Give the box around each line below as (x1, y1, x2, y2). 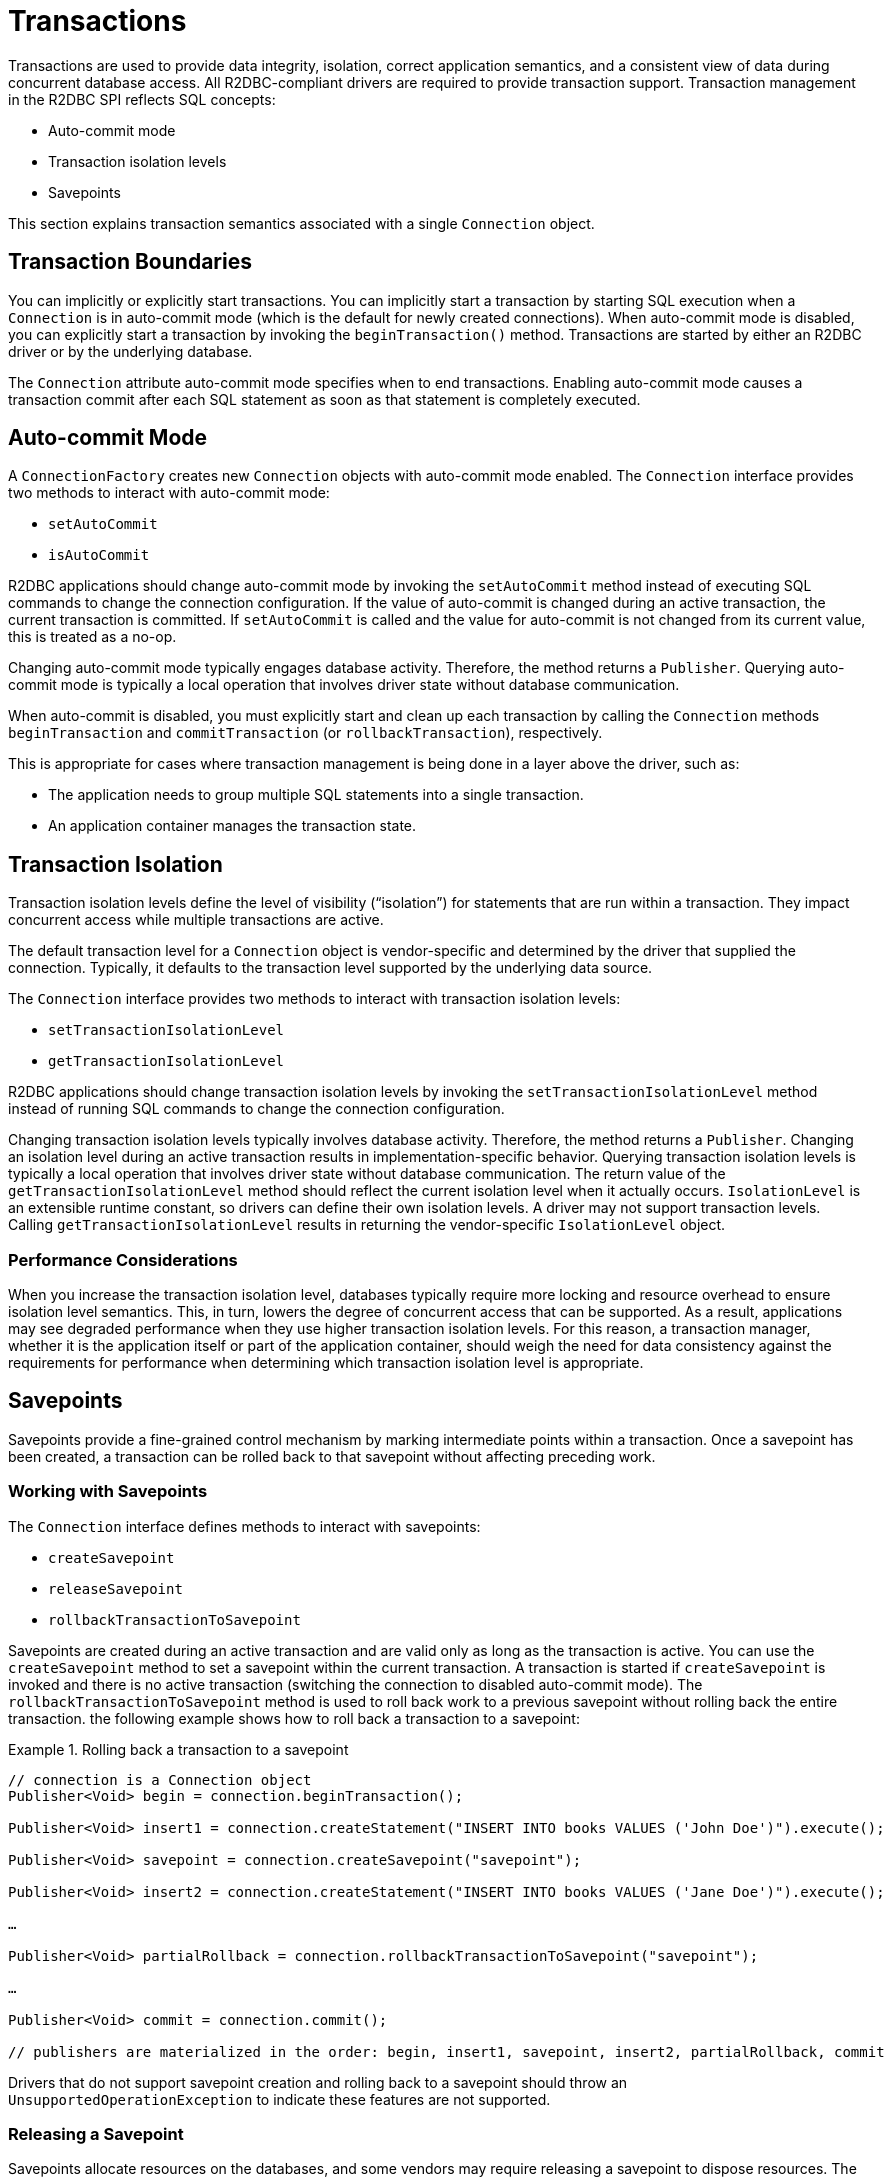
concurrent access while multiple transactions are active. (8, 911, 384, 929)
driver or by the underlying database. (8, 342, 253, 360)
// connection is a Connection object (8, 1771, 312, 1788)
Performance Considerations (8, 1249, 238, 1270)
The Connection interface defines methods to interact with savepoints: (8, 1517, 481, 1535)
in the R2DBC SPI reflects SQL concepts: (8, 90, 276, 108)
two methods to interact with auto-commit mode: (8, 484, 330, 502)
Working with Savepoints (8, 1481, 208, 1502)
